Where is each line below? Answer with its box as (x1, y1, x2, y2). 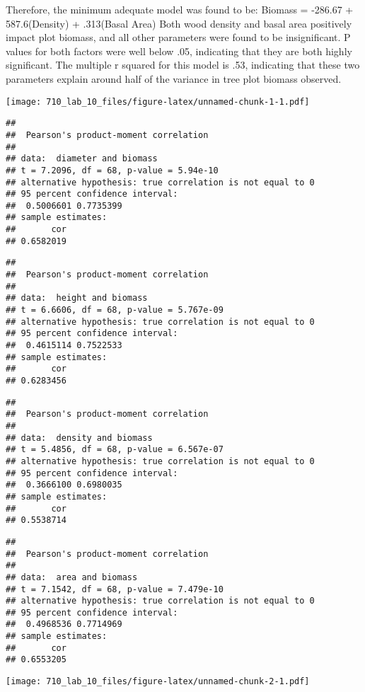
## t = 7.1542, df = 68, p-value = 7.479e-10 (6, 584, 224, 594)
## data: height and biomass (6, 293, 148, 304)
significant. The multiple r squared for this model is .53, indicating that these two (6, 57, 360, 72)
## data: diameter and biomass (6, 154, 158, 164)
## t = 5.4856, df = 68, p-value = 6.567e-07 (6, 444, 224, 455)
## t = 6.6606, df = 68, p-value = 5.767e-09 (6, 305, 224, 316)
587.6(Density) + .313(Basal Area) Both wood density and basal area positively (6, 16, 352, 30)
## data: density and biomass (6, 432, 153, 443)
